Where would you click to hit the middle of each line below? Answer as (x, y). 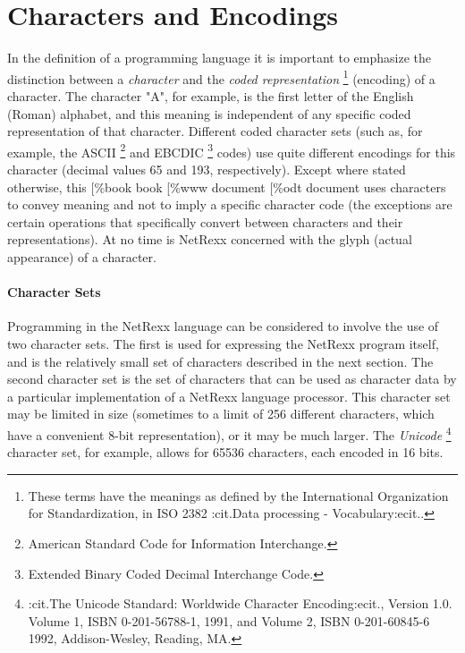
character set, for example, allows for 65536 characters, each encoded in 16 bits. (225, 452)
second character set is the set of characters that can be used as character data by (232, 379)
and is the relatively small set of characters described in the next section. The (220, 361)
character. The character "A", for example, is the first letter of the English (211, 95)
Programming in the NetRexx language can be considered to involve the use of (223, 326)
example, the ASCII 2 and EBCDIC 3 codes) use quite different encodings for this (232, 150)
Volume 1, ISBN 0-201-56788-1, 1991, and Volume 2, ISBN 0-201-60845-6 (229, 620)
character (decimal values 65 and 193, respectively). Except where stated (207, 169)
